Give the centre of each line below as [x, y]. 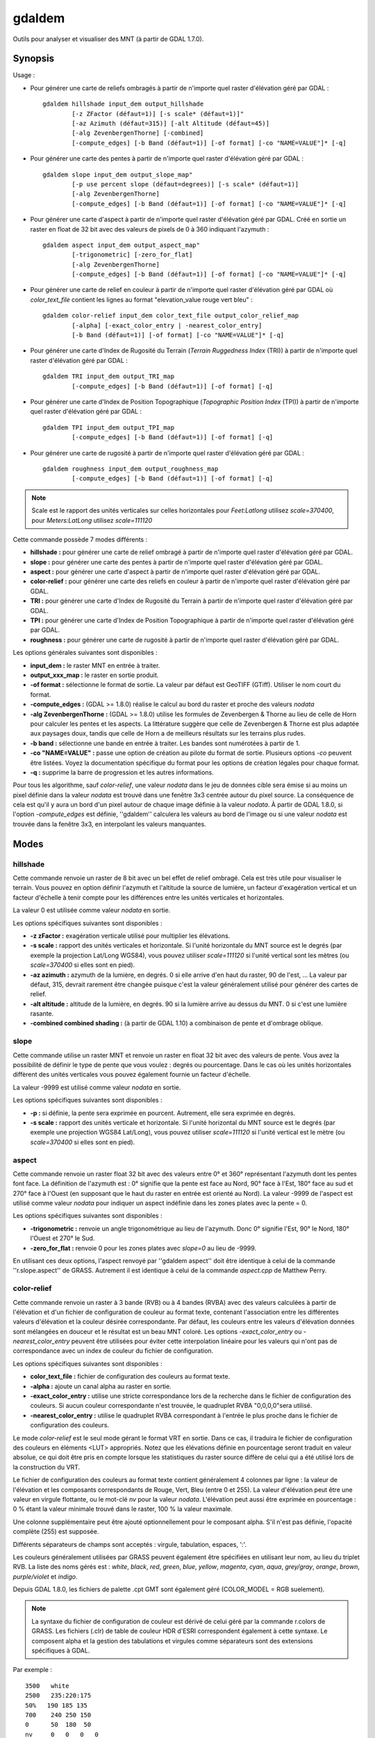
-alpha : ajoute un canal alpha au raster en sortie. [101, 1386]
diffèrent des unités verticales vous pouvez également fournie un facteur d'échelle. [132, 1075]
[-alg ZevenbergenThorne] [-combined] [138, 133]
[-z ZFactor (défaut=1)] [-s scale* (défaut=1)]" [158, 114]
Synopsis [34, 59]
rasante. [42, 1014]
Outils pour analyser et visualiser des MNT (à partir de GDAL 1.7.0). [108, 39]
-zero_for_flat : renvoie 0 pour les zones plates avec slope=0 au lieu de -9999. [143, 1248]
